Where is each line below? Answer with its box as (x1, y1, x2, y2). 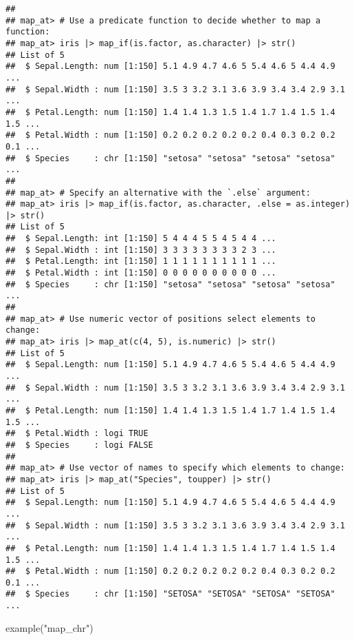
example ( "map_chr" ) (5, 620, 93, 634)
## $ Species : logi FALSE (5, 440, 153, 450)
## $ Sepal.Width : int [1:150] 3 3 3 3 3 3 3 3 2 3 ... (5, 245, 276, 255)
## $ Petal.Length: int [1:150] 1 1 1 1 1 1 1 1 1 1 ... (5, 256, 276, 267)
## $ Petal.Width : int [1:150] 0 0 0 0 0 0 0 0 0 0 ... (5, 268, 276, 278)
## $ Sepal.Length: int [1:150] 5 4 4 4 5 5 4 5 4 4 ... (5, 234, 276, 244)
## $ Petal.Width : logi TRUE (5, 429, 148, 439)
